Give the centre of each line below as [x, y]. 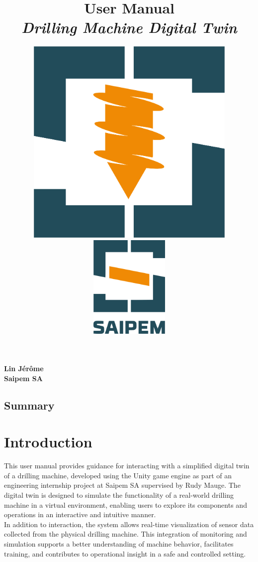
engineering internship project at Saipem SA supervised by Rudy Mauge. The [122, 485]
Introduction [48, 442]
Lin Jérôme [24, 368]
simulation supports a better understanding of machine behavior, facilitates [119, 543]
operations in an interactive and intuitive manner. [80, 514]
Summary [29, 405]
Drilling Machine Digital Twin [129, 27]
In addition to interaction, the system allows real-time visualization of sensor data [129, 524]
